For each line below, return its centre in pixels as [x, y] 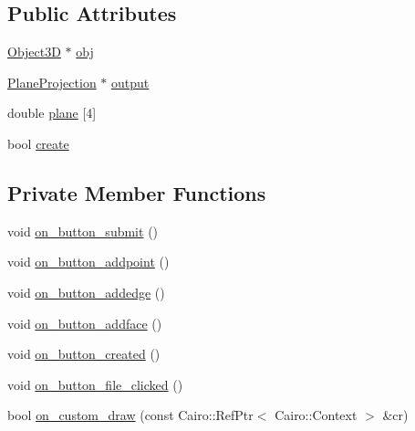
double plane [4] [52, 113]
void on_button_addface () [85, 323]
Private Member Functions [137, 192]
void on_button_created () [84, 354]
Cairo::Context [316, 415]
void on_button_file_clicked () [95, 384]
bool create [38, 143]
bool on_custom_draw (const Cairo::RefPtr [130, 415]
